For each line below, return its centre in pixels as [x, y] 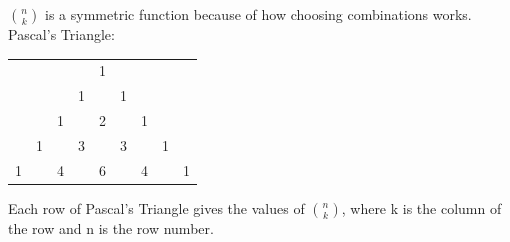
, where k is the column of [421, 207]
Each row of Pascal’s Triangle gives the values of [156, 207]
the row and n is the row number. [111, 227]
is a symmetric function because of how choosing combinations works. [258, 14]
